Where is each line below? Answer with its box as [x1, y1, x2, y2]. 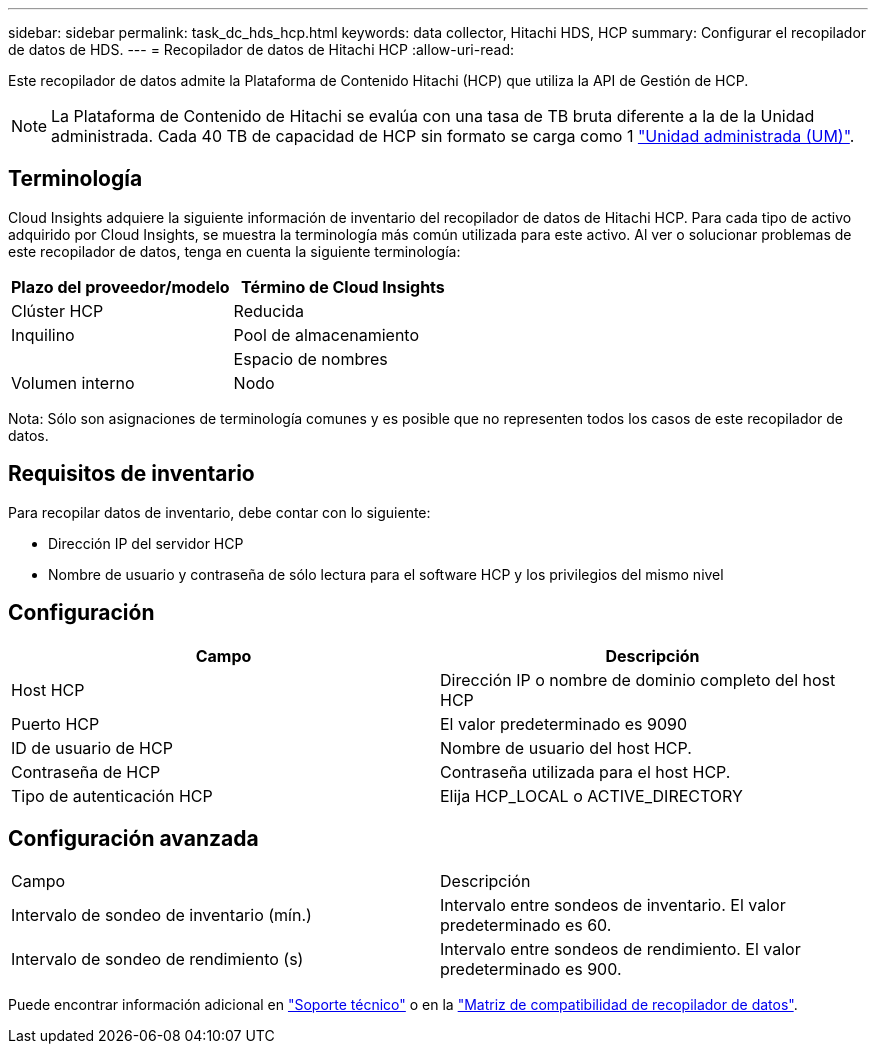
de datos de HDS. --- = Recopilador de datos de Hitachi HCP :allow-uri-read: [8, 41, 515, 58]
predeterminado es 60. [440, 915, 612, 936]
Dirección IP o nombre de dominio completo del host [440, 669, 836, 690]
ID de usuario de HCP [11, 737, 173, 758]
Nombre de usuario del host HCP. [440, 737, 692, 758]
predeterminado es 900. [440, 959, 622, 980]
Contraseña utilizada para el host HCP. [440, 761, 731, 782]
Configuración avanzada [8, 825, 259, 851]
